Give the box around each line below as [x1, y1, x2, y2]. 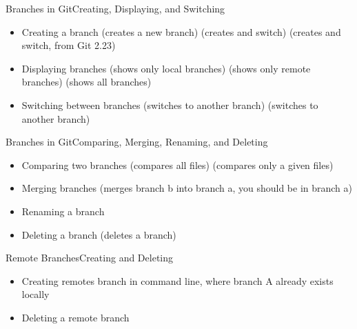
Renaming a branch [21, 203, 105, 218]
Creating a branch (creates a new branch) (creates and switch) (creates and [21, 24, 341, 39]
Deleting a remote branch [21, 310, 130, 324]
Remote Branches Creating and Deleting [6, 250, 173, 265]
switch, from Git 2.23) [21, 38, 116, 52]
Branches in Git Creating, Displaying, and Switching [6, 1, 225, 15]
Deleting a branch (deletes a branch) [21, 227, 176, 241]
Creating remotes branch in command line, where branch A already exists [21, 273, 334, 288]
